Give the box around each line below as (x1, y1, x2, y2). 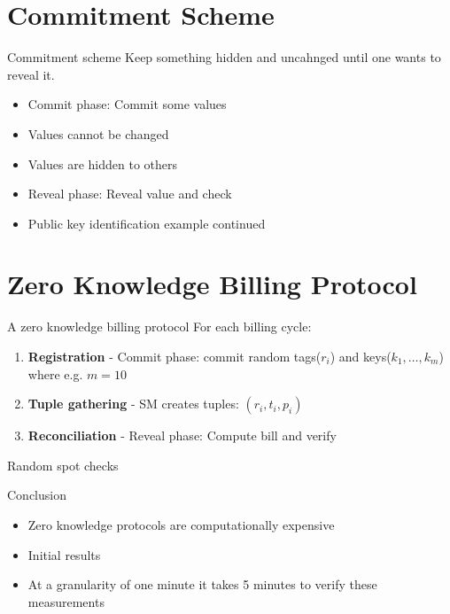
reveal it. (7, 65, 55, 83)
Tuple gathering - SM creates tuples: (27, 394, 239, 413)
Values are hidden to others (27, 154, 178, 173)
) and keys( (330, 347, 392, 365)
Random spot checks (7, 455, 119, 474)
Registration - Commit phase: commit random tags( (27, 347, 322, 365)
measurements (27, 592, 105, 610)
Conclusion (7, 486, 66, 504)
